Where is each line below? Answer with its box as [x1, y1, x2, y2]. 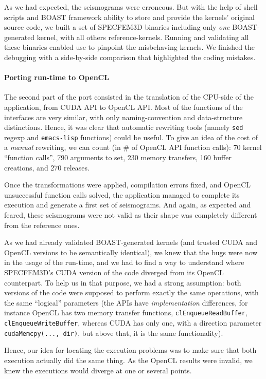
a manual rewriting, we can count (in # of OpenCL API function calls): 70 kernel [4, 142, 262, 153]
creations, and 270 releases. [4, 162, 90, 173]
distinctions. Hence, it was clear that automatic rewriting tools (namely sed [4, 122, 243, 132]
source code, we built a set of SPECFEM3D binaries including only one [4, 22, 230, 32]
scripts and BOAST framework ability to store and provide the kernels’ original [4, 11, 255, 22]
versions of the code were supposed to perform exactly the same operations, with [4, 287, 259, 298]
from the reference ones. [4, 219, 80, 230]
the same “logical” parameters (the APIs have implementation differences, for [4, 297, 248, 308]
